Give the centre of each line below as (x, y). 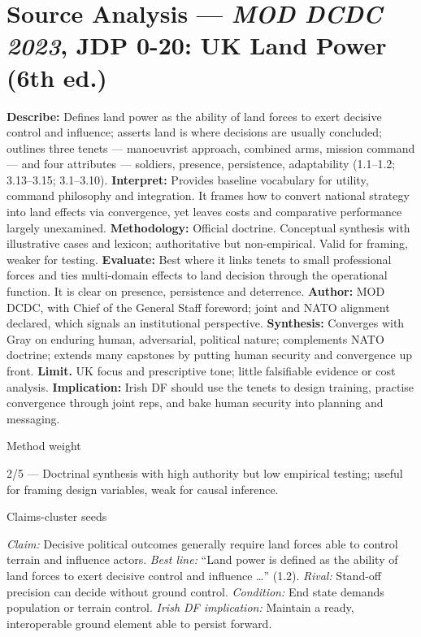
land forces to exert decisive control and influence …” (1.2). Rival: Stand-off (194, 575)
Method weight (44, 446)
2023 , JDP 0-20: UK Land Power (197, 45)
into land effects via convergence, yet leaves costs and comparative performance (204, 212)
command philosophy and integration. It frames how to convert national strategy (208, 195)
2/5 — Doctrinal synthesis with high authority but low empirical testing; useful (205, 472)
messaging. (33, 418)
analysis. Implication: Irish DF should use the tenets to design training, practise (210, 386)
